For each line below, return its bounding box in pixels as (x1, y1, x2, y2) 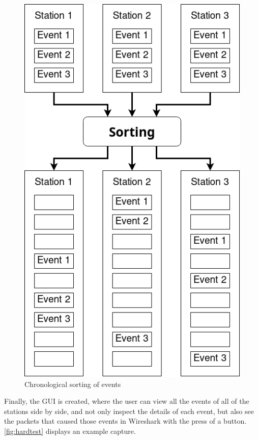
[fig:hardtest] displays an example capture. (4, 425, 136, 436)
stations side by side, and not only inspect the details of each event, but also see (4, 405, 254, 416)
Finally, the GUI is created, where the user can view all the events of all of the (4, 396, 249, 406)
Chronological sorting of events (24, 378, 121, 389)
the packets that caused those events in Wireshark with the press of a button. (4, 416, 247, 426)
